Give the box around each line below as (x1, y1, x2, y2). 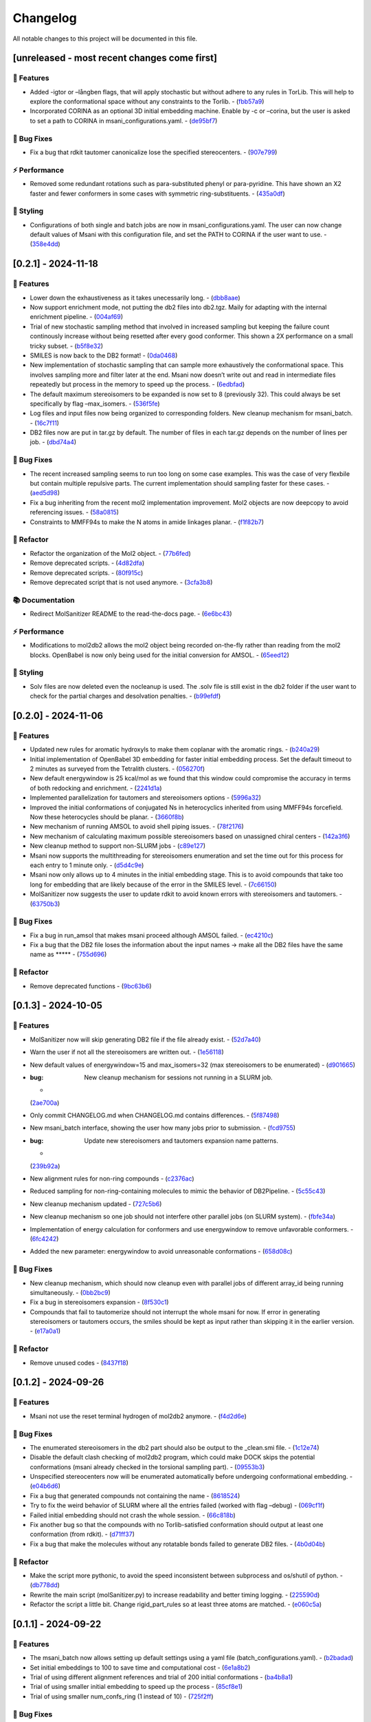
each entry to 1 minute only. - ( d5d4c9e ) (30, 861, 144, 869)
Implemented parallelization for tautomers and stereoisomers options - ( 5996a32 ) (30, 793, 261, 802)
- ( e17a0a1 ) (30, 1327, 61, 1336)
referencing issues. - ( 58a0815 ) (30, 508, 120, 517)
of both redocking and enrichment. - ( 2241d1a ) (30, 784, 162, 792)
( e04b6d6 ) (30, 1482, 61, 1491)
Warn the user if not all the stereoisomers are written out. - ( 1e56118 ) (30, 1048, 225, 1057)
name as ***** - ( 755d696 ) (30, 951, 107, 959)
